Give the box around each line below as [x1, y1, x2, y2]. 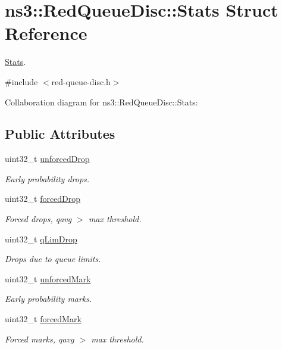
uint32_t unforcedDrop [5, 152, 90, 165]
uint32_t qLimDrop [5, 232, 77, 245]
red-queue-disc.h [51, 75, 111, 88]
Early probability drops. [5, 172, 90, 185]
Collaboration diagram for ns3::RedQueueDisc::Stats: [5, 95, 198, 108]
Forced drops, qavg [5, 213, 72, 225]
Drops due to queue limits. [5, 253, 101, 265]
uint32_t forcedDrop [5, 192, 81, 205]
